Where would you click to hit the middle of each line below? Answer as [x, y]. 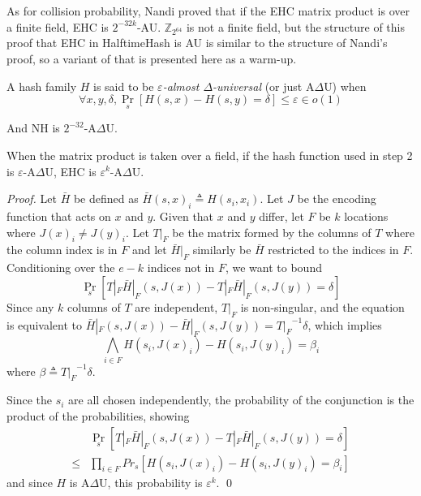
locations [366, 216]
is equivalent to [45, 324]
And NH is [33, 128]
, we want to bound [273, 267]
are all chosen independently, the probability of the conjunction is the [241, 400]
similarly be [222, 250]
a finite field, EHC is [58, 26]
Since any [30, 306]
